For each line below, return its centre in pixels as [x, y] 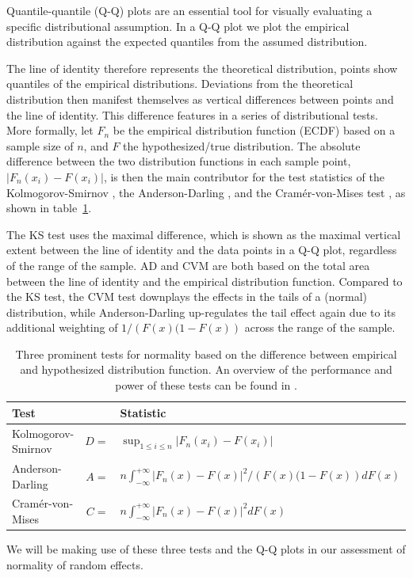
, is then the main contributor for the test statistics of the [244, 176]
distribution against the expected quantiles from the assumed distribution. [187, 42]
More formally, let [50, 130]
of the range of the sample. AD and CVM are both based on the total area [188, 265]
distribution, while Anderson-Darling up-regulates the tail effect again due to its [201, 312]
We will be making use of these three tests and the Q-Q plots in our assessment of [206, 549]
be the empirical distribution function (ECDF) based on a [254, 130]
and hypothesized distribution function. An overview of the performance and [206, 369]
